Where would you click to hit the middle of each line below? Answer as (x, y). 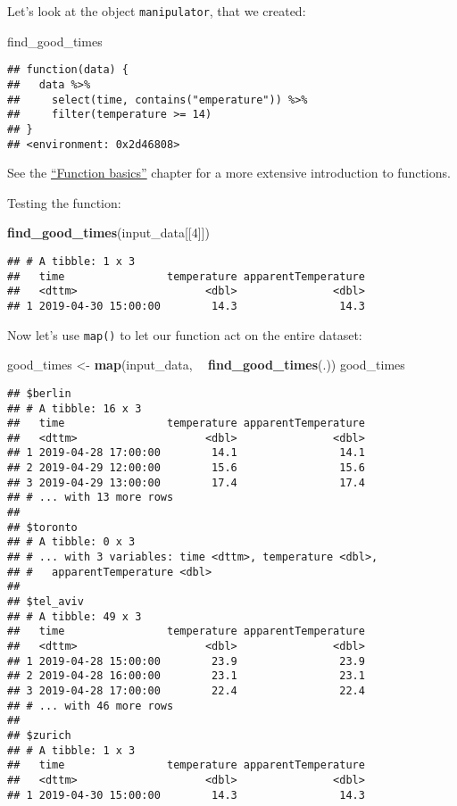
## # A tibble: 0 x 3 (71, 542)
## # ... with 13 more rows (91, 498)
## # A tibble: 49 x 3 (75, 616)
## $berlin (39, 393)
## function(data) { (68, 70)
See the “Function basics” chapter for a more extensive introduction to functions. (229, 173)
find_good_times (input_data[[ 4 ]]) (108, 233)
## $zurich (39, 735)
